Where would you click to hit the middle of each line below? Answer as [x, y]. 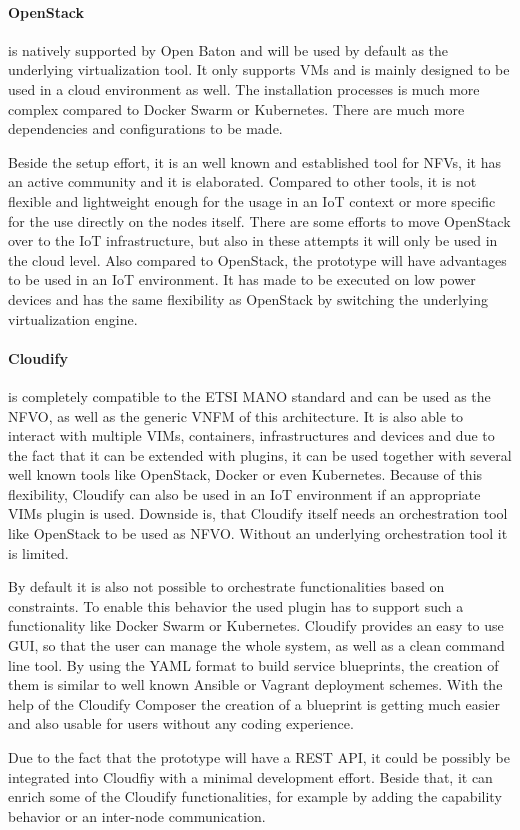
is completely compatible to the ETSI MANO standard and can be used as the [249, 395]
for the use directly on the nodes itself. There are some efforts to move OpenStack [259, 220]
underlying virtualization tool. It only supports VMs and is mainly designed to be [259, 69]
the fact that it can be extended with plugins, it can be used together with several [260, 454]
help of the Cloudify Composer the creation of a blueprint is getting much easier [254, 703]
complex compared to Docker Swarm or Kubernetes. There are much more [236, 108]
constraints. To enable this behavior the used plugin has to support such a [236, 605]
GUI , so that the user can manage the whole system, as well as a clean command [256, 645]
